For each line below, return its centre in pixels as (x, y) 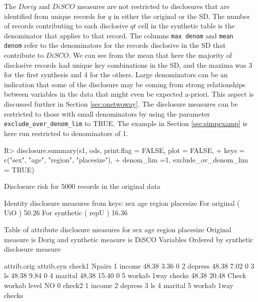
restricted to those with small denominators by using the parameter (107, 113)
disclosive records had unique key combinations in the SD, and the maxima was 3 (128, 65)
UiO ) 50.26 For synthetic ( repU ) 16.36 (66, 213)
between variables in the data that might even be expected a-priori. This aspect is (129, 94)
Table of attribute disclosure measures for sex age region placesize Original (118, 229)
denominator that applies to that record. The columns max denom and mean (119, 35)
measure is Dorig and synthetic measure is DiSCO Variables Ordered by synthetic (129, 239)
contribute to (24, 55)
